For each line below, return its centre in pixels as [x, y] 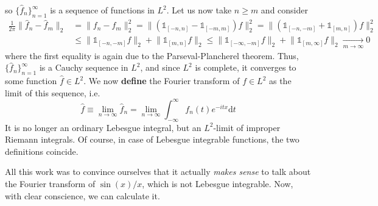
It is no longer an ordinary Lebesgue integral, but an [103, 127]
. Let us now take [199, 10]
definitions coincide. [42, 151]
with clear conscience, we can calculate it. [82, 195]
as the [280, 81]
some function [31, 81]
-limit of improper [247, 127]
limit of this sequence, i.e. [53, 92]
